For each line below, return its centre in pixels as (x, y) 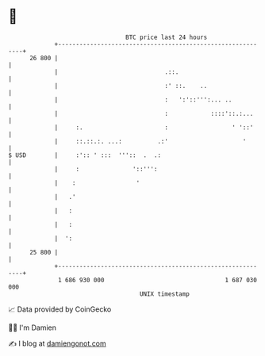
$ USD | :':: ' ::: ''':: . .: (84, 155)
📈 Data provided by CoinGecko (60, 309)
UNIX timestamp (165, 294)
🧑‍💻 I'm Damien (33, 327)
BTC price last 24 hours (167, 37)
